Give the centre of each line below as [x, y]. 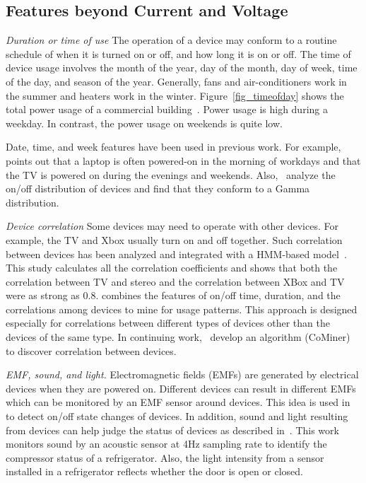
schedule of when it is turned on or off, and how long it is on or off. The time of [178, 53]
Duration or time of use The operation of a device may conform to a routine [171, 40]
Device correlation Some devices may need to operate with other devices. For [172, 226]
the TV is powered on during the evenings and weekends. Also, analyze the [171, 174]
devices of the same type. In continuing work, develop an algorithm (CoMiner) [178, 337]
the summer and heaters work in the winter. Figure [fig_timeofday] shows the [175, 95]
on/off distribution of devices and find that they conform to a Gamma [158, 188]
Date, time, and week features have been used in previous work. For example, [173, 147]
